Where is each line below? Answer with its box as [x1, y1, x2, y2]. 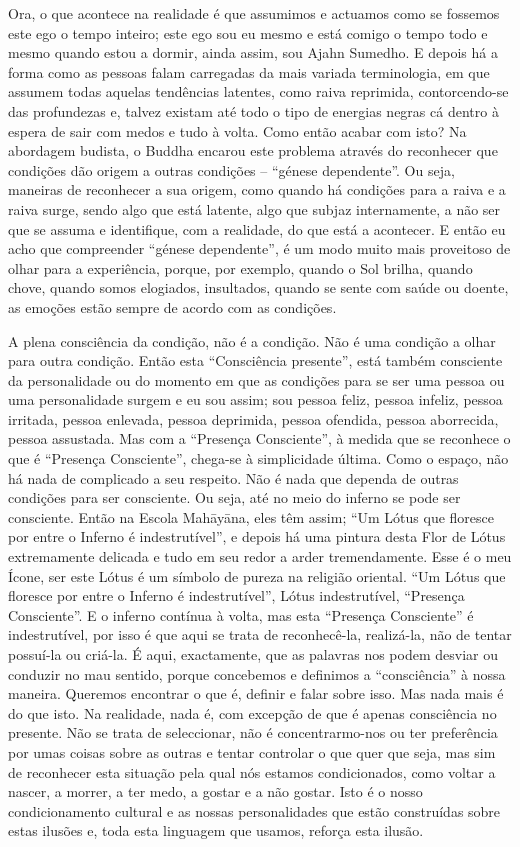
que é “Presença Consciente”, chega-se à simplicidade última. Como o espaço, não [8, 448, 509, 469]
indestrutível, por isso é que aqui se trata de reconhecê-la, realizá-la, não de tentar [8, 624, 512, 645]
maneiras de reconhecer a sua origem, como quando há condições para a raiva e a [8, 179, 506, 200]
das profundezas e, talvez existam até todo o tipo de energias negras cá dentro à [8, 100, 499, 121]
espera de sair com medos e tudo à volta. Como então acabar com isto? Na [8, 120, 467, 141]
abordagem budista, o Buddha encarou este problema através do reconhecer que [8, 140, 498, 161]
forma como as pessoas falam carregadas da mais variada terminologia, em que [8, 61, 490, 82]
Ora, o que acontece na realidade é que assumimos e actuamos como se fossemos [8, 3, 500, 23]
